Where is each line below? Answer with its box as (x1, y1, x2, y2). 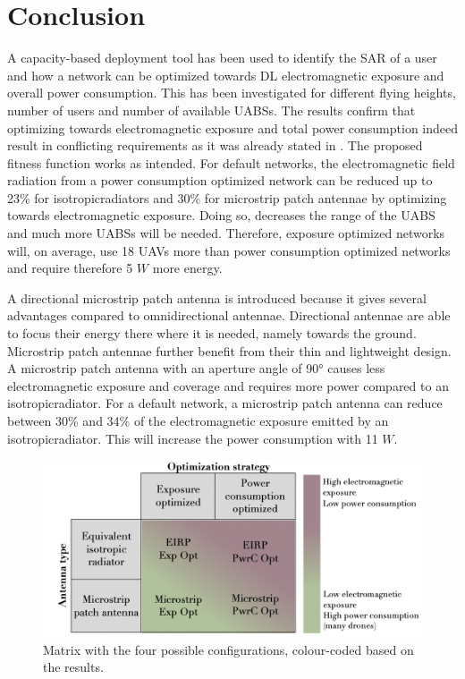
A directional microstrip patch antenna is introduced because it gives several (7, 288, 427, 307)
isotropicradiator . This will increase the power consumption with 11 (7, 429, 378, 447)
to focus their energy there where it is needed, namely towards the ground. (7, 324, 417, 343)
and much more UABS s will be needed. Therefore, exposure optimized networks (7, 224, 445, 242)
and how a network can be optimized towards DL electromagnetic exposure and (7, 65, 444, 84)
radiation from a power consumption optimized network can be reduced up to (7, 171, 433, 190)
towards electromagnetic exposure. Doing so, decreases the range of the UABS (7, 206, 435, 225)
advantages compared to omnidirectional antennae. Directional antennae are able (7, 306, 451, 325)
